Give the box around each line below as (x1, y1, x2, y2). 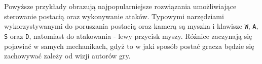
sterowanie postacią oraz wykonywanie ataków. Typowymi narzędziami (4, 11, 224, 21)
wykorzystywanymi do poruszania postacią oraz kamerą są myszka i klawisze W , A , (4, 21, 258, 31)
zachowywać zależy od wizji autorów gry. (4, 50, 131, 61)
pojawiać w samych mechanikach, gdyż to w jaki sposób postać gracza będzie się (4, 40, 254, 51)
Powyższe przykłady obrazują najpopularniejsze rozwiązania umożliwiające (4, 1, 237, 11)
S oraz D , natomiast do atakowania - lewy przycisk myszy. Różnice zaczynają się (4, 30, 252, 41)
